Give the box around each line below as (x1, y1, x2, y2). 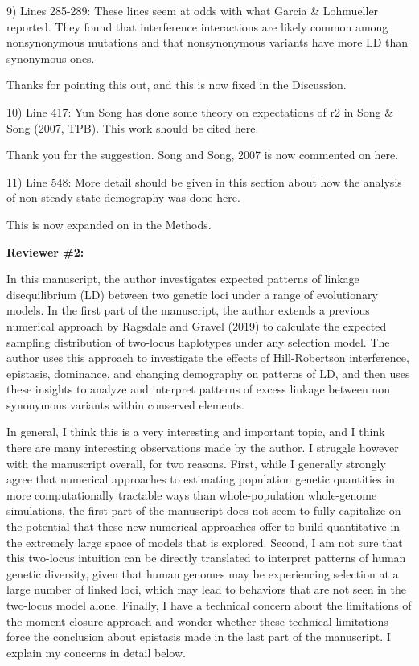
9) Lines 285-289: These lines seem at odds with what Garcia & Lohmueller (6, 2, 379, 18)
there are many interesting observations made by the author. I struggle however (6, 439, 399, 456)
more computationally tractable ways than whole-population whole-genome (6, 486, 377, 503)
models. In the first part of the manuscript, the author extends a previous (6, 302, 370, 319)
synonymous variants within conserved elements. (6, 396, 245, 413)
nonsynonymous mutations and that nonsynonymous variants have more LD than (6, 34, 409, 51)
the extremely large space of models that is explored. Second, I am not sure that (6, 533, 403, 550)
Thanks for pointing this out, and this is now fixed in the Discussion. (6, 76, 347, 93)
